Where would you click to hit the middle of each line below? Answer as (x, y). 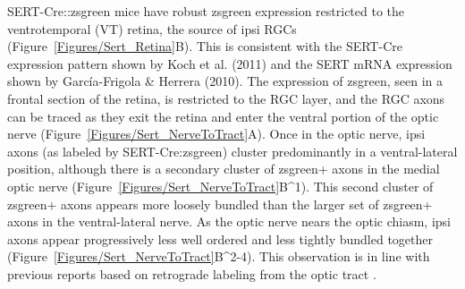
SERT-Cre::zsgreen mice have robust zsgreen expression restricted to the (206, 11)
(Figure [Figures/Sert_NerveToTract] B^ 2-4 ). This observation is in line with (219, 256)
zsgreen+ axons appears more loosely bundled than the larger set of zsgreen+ (220, 204)
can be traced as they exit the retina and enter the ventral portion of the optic (223, 116)
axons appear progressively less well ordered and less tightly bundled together (220, 238)
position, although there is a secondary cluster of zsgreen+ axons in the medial (224, 169)
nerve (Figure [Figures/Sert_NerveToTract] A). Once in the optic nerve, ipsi (216, 134)
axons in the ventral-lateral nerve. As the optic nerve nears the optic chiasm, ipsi (229, 221)
